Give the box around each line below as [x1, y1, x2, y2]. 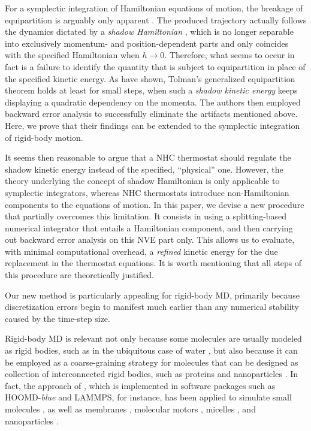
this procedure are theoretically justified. [5, 269, 154, 281]
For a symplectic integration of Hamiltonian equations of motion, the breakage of [5, 2, 303, 14]
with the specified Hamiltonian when [5, 49, 140, 61]
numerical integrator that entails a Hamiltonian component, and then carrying [5, 221, 293, 234]
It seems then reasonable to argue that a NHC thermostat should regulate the [5, 151, 291, 164]
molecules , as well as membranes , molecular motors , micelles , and [5, 403, 256, 415]
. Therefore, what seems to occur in [164, 49, 295, 61]
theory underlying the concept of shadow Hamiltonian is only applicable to [5, 174, 280, 187]
